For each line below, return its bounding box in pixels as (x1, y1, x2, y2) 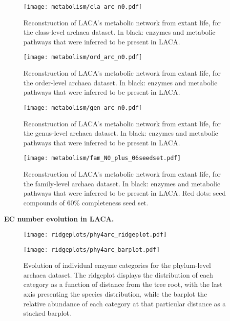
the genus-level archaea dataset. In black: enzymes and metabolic (23, 128, 218, 138)
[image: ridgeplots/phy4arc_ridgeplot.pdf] (23, 231, 167, 238)
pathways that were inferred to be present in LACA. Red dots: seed (23, 188, 226, 198)
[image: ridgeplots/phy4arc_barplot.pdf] (23, 246, 160, 253)
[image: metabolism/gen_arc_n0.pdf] (23, 104, 143, 111)
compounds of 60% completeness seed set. (23, 197, 148, 207)
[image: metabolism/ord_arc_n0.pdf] (23, 54, 143, 61)
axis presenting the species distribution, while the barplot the (23, 289, 207, 299)
